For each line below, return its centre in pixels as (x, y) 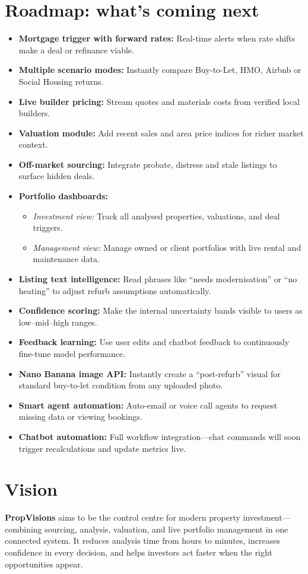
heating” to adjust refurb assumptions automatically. (115, 290)
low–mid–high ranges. (58, 322)
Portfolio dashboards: (63, 196)
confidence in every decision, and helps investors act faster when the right (139, 552)
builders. (34, 113)
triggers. (48, 227)
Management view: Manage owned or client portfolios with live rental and (167, 247)
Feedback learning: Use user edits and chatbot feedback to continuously (154, 342)
